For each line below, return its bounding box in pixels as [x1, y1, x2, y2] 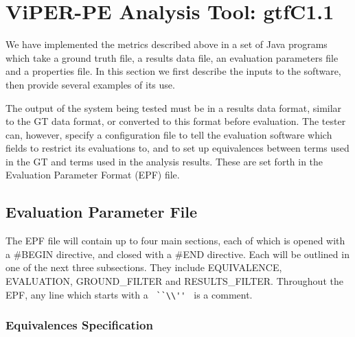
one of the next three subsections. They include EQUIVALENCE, [5, 260, 282, 275]
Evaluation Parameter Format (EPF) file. [5, 167, 180, 182]
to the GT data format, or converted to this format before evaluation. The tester [5, 114, 346, 128]
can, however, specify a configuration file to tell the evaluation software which [5, 127, 332, 141]
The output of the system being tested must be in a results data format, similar [5, 100, 342, 115]
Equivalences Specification [5, 316, 153, 334]
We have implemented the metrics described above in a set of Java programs [5, 37, 328, 51]
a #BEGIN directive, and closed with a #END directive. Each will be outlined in [5, 246, 350, 261]
